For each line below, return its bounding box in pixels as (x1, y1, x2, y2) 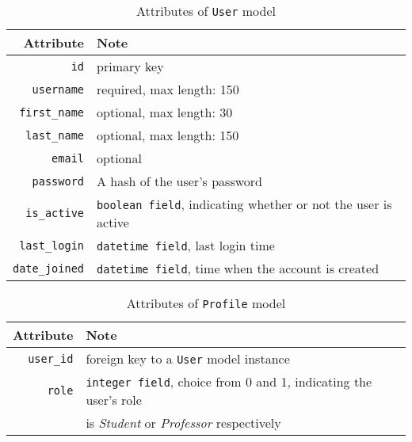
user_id (28, 352, 74, 365)
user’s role (86, 391, 142, 409)
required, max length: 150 (97, 80, 239, 98)
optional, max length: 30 (97, 103, 233, 121)
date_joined (13, 261, 85, 275)
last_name (25, 128, 85, 142)
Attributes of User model (135, 2, 276, 20)
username (32, 82, 85, 96)
